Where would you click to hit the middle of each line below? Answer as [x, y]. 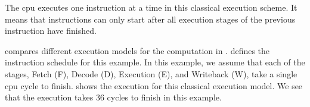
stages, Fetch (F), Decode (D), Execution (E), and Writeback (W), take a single [151, 73]
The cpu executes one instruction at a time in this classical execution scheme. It [151, 7]
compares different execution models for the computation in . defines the [137, 50]
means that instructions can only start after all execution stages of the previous [150, 19]
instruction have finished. [51, 31]
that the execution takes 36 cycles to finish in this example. [113, 97]
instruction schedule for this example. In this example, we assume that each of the [155, 62]
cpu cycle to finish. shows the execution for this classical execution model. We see [154, 85]
